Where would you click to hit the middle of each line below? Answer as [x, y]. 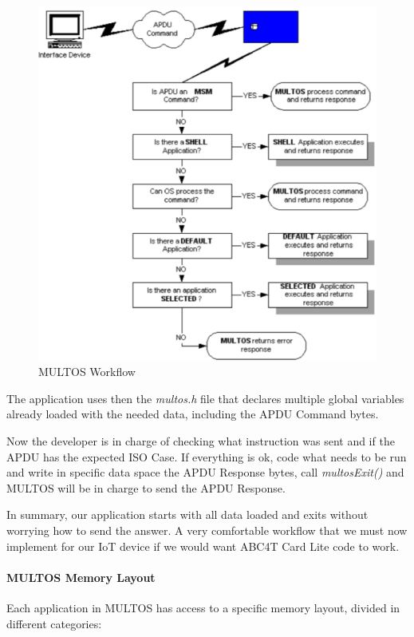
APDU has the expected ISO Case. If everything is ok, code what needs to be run [207, 456]
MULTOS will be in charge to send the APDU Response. [146, 487]
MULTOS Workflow [87, 372]
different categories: [54, 623]
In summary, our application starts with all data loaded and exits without [187, 514]
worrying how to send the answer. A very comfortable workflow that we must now [207, 530]
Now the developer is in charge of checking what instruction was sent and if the [201, 440]
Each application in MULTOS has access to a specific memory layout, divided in [203, 607]
